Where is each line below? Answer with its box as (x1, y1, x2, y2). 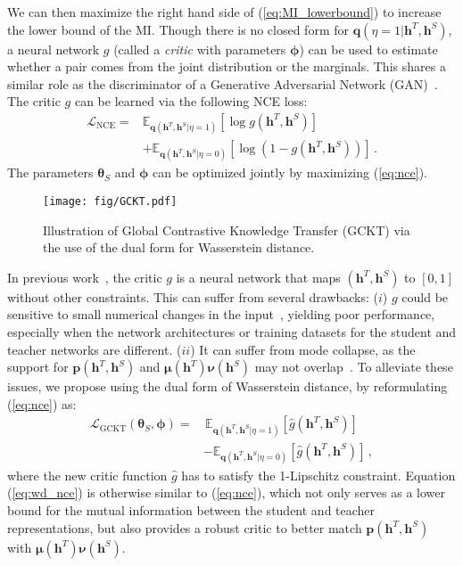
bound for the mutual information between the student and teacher (7, 501, 376, 520)
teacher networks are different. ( (7, 340, 182, 358)
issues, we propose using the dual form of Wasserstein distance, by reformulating (7, 377, 448, 396)
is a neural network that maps (176, 267, 341, 286)
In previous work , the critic (7, 267, 162, 286)
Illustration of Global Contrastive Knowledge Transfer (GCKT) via (43, 220, 410, 239)
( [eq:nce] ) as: (7, 394, 77, 413)
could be (401, 287, 449, 306)
